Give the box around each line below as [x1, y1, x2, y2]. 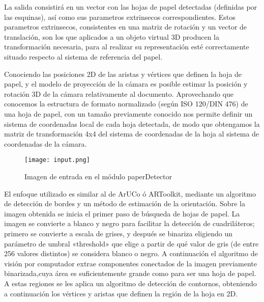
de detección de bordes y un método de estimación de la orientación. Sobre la [4, 198, 245, 209]
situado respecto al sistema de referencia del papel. [4, 51, 163, 62]
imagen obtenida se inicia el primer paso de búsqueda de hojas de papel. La [4, 208, 240, 218]
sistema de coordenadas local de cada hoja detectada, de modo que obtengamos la [4, 118, 260, 129]
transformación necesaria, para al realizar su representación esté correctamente [4, 41, 249, 52]
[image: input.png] [24, 156, 90, 164]
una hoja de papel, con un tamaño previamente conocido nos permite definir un [4, 108, 253, 119]
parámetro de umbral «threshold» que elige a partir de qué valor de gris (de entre [4, 238, 259, 249]
